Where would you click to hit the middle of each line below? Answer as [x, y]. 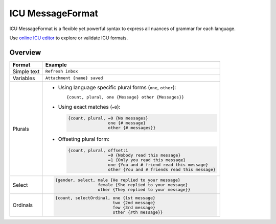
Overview [25, 52]
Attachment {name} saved [74, 78]
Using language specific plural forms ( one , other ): [117, 87]
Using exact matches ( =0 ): [89, 107]
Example [56, 65]
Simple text [26, 71]
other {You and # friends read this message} [162, 169]
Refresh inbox [62, 71]
